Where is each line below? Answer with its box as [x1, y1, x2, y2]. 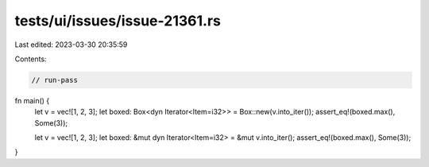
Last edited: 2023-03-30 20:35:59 [14, 40, 128, 49]
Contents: [14, 54, 47, 64]
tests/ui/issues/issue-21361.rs [14, 12, 222, 29]
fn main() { [14, 95, 50, 105]
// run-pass [31, 76, 79, 84]
